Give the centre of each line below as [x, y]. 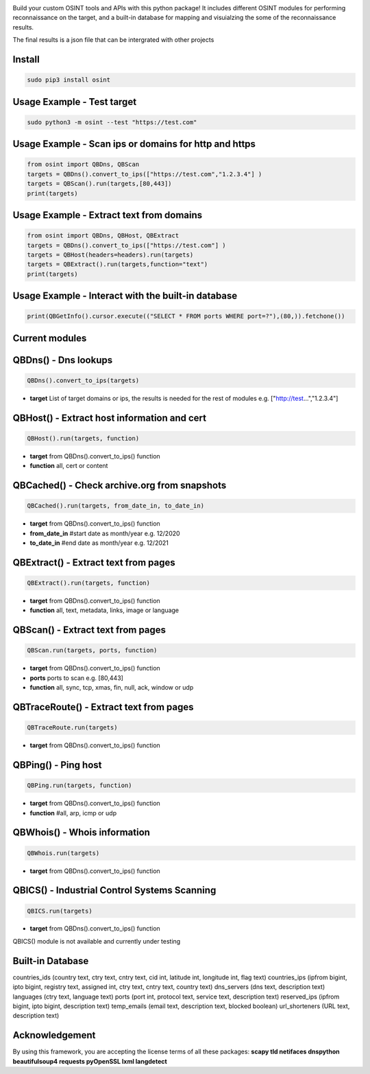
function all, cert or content [69, 466]
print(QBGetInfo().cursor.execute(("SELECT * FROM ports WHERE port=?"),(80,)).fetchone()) [186, 316]
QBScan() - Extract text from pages [89, 630]
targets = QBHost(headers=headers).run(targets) [110, 255]
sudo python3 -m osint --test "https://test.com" [112, 122]
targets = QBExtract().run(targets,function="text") [118, 265]
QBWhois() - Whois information [82, 833]
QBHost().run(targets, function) [83, 438]
